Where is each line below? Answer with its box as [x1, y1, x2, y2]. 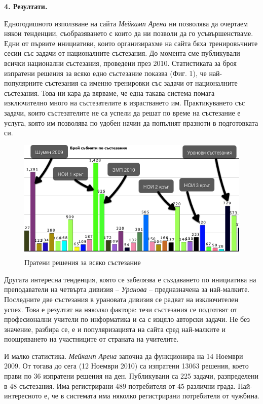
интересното [4, 390, 42, 401]
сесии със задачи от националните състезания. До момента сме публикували [4, 48, 240, 58]
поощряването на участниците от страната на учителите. [4, 334, 179, 344]
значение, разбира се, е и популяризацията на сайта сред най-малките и [4, 323, 226, 334]
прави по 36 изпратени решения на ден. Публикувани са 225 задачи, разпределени [4, 371, 259, 381]
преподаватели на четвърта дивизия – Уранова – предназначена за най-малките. [4, 284, 250, 295]
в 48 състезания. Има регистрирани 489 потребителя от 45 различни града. [4, 380, 236, 391]
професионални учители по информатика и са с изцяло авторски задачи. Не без [4, 314, 250, 324]
